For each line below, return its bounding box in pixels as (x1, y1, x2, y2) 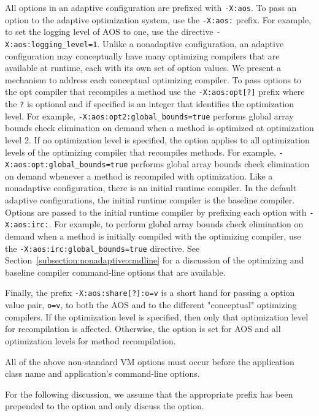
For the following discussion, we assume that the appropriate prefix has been (5, 387, 293, 400)
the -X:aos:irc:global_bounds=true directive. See (5, 241, 200, 254)
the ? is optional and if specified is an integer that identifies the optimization (5, 97, 294, 110)
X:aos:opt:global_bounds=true (5, 161, 128, 170)
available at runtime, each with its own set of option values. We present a (5, 61, 281, 74)
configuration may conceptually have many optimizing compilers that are (5, 49, 280, 62)
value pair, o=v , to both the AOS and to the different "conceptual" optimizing (5, 298, 297, 311)
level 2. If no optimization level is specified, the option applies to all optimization (5, 133, 310, 146)
